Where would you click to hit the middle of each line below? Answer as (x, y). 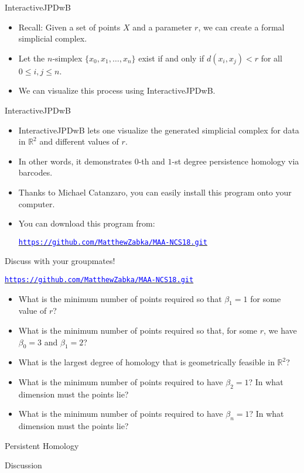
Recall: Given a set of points (69, 27)
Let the (32, 58)
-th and (152, 161)
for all (271, 58)
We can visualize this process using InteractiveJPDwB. (117, 90)
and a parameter (162, 27)
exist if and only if (171, 58)
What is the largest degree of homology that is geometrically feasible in (146, 362)
